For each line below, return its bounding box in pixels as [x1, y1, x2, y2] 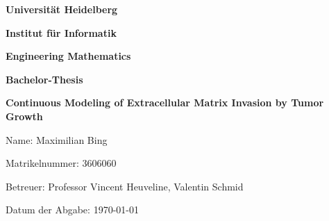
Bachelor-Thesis [6, 72, 83, 86]
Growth [6, 108, 43, 123]
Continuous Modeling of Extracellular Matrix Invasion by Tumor [6, 95, 324, 110]
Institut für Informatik [6, 25, 117, 40]
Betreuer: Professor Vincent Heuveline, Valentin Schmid [6, 179, 244, 193]
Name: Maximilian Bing [6, 132, 108, 147]
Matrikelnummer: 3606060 [6, 156, 117, 170]
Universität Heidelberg [6, 2, 118, 16]
